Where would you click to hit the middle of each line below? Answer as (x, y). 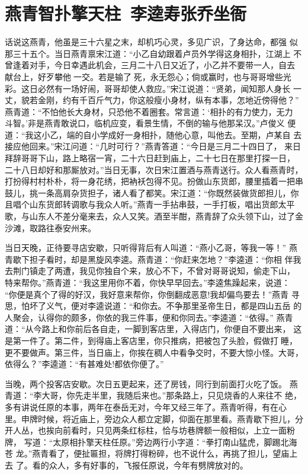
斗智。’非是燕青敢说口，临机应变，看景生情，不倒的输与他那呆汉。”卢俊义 (145, 123)
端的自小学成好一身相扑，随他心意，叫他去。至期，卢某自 (179, 134)
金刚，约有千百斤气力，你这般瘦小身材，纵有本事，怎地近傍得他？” (168, 100)
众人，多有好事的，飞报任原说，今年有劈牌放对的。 (148, 465)
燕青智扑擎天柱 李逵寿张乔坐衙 (126, 13)
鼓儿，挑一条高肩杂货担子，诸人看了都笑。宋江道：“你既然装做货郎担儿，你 (152, 192)
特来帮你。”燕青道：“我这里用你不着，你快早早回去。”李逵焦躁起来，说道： (147, 282)
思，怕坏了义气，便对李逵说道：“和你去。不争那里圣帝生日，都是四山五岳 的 (153, 306)
